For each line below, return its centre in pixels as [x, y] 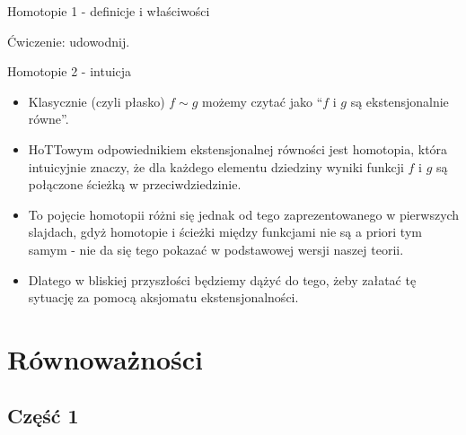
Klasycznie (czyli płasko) [97, 101]
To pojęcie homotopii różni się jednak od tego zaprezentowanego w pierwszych [244, 214]
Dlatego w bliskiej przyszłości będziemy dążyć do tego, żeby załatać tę [222, 279]
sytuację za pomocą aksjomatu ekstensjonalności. [163, 297]
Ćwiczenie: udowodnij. [69, 41]
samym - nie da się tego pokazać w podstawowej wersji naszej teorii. [216, 249]
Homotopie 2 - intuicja [70, 71]
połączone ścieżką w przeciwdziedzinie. [135, 184]
